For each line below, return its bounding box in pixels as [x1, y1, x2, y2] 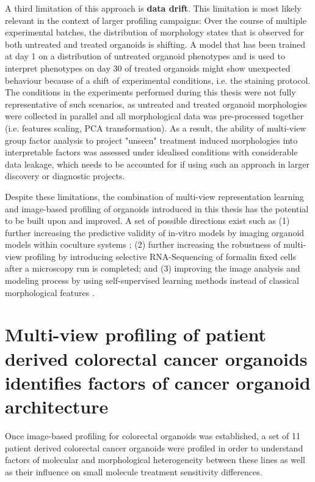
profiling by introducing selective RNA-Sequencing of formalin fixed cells [24, 250, 296, 262]
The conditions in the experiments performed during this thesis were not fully [5, 86, 296, 98]
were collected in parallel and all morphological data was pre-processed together [5, 109, 304, 122]
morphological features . [5, 286, 95, 298]
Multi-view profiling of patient [5, 322, 266, 347]
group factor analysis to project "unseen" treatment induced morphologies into [5, 133, 298, 146]
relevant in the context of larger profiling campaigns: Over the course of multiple [5, 13, 306, 26]
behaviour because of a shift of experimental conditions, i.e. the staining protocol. [5, 73, 311, 86]
